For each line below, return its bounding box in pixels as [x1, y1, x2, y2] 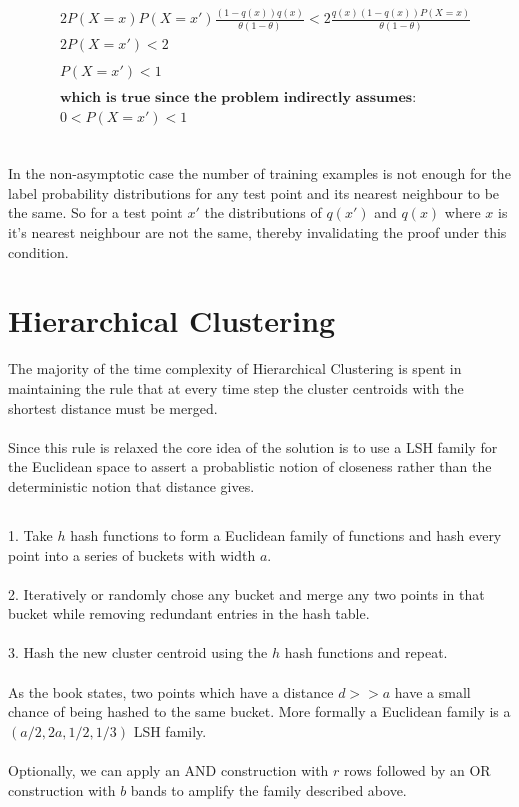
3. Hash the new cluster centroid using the [8, 642, 268, 663]
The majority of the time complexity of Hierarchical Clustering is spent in [8, 358, 462, 379]
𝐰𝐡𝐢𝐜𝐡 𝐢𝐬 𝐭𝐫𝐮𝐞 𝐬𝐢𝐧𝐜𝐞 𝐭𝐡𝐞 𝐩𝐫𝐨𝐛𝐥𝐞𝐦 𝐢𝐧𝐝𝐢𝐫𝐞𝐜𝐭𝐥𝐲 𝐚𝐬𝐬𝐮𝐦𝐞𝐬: [59, 90, 417, 105]
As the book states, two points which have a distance [8, 681, 334, 702]
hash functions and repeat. [284, 642, 448, 663]
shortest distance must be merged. [8, 397, 218, 418]
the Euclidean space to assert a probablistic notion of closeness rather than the [8, 456, 492, 477]
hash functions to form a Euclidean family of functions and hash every [70, 524, 502, 545]
